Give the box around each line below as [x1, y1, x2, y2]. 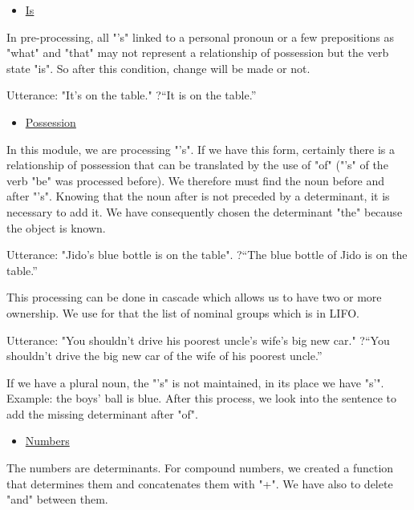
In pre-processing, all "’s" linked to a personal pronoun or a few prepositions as [6, 28, 394, 45]
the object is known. [6, 219, 106, 236]
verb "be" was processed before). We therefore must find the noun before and [6, 172, 385, 188]
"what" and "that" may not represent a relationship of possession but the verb [6, 44, 389, 61]
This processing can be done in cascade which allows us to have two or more [6, 289, 382, 306]
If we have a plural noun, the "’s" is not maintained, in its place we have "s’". [6, 374, 384, 391]
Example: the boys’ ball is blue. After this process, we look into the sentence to [6, 390, 397, 407]
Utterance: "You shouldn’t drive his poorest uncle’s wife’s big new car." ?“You [6, 331, 390, 348]
